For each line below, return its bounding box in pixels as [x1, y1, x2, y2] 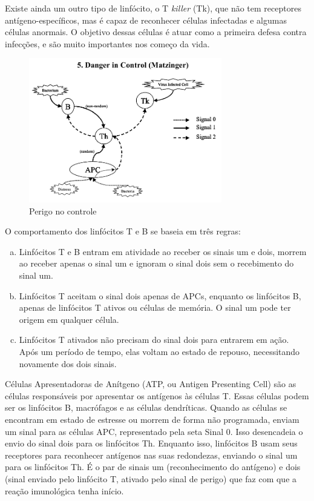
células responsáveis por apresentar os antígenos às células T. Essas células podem [5, 389, 309, 402]
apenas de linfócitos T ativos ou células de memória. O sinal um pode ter [19, 301, 291, 314]
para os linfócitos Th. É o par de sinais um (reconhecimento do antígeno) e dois [5, 460, 301, 473]
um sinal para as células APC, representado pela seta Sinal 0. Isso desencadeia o [5, 425, 303, 437]
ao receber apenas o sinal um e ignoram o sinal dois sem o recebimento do [19, 257, 294, 270]
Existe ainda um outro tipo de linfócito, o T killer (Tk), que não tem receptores [5, 2, 301, 14]
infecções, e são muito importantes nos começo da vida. [5, 37, 210, 50]
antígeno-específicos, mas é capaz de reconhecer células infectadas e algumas [5, 13, 287, 26]
